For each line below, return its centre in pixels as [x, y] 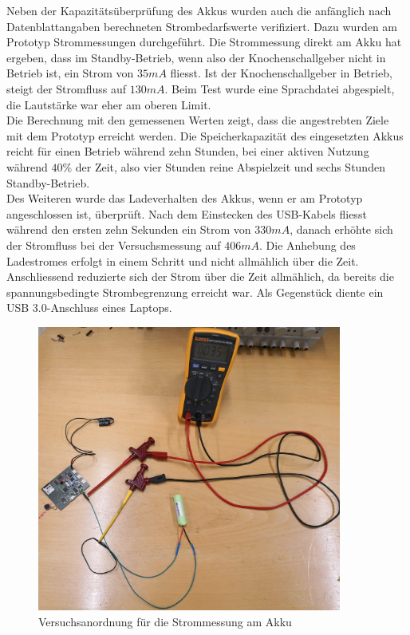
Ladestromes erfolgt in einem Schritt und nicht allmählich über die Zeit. [183, 260]
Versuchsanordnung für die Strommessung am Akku [165, 621]
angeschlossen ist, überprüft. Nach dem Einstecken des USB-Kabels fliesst [187, 213]
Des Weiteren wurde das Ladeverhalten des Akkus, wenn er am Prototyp [185, 198]
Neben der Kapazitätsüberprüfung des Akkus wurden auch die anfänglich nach [199, 10]
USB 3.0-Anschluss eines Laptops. [89, 308]
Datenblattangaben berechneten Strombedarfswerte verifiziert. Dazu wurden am [202, 26]
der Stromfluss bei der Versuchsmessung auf [114, 245]
